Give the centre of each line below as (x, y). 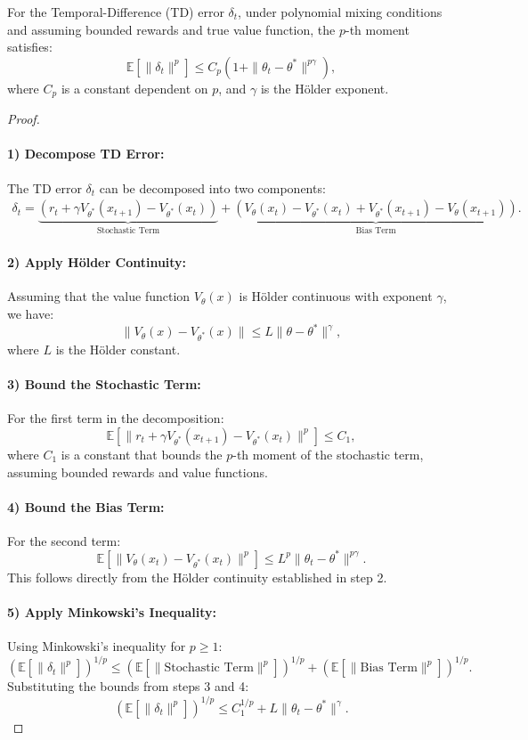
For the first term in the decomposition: (116, 418)
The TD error (45, 187)
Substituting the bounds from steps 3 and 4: (128, 686)
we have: (31, 314)
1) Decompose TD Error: (86, 154)
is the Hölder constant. (118, 349)
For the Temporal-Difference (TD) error (116, 12)
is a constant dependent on (134, 88)
